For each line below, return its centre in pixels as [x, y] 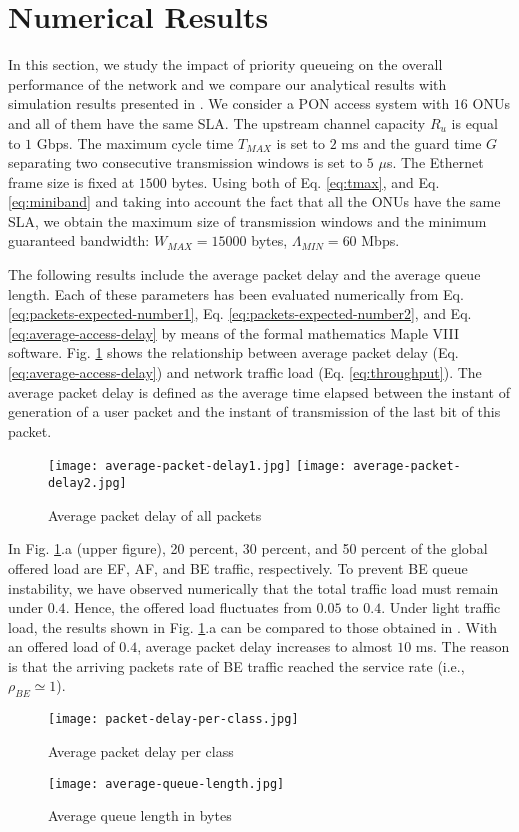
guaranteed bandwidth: [79, 240]
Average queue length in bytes [140, 815]
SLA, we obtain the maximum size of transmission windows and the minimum [247, 220]
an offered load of [61, 646]
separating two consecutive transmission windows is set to [185, 162]
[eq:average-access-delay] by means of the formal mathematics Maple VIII [234, 332]
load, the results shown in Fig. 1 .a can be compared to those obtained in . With [253, 626]
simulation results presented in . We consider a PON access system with [229, 103]
